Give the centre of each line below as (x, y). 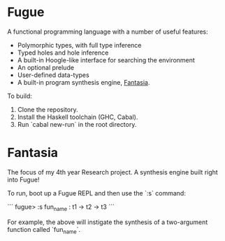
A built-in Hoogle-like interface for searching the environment (106, 60)
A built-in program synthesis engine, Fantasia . (84, 82)
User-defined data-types (53, 75)
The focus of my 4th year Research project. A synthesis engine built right (112, 172)
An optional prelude (46, 67)
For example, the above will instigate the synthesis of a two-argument (108, 222)
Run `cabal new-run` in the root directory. (77, 124)
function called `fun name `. (44, 230)
